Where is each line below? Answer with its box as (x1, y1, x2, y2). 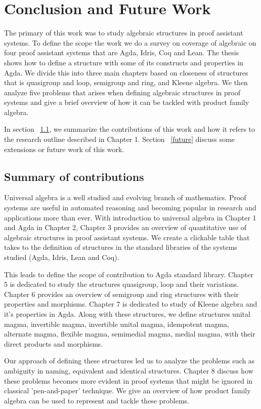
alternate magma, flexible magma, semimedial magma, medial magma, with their (4, 328, 255, 339)
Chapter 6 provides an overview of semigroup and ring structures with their (4, 288, 239, 299)
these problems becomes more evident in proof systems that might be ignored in (4, 375, 253, 386)
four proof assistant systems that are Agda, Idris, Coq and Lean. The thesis (4, 47, 239, 58)
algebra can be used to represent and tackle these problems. (4, 395, 189, 405)
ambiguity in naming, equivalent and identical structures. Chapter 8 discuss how (4, 365, 253, 376)
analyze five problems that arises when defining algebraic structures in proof (4, 87, 240, 97)
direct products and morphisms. (4, 338, 103, 349)
